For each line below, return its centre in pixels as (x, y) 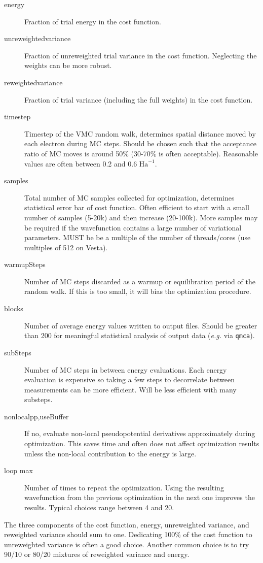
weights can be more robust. (68, 65)
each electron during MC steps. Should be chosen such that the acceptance (141, 143)
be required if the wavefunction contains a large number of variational (133, 227)
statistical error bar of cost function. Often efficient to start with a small (137, 207)
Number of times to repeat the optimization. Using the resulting (124, 487)
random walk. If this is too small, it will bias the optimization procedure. (138, 291)
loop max (18, 470)
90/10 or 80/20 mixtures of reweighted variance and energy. (97, 554)
